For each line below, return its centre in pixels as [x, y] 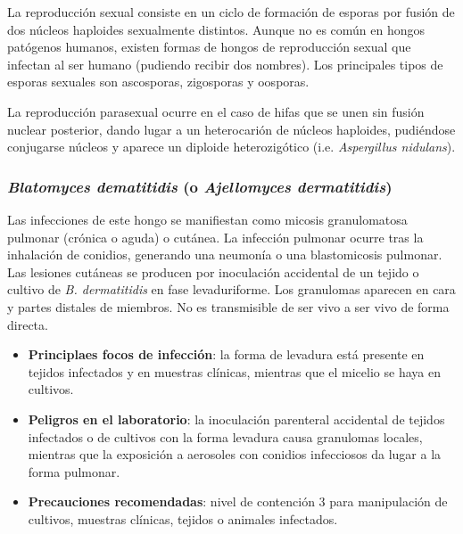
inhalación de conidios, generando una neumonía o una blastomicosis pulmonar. [225, 255]
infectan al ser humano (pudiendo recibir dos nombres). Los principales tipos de [225, 64]
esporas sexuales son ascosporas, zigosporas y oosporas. [158, 82]
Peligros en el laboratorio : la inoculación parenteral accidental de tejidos [236, 419]
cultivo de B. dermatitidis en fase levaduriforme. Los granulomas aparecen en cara [231, 289]
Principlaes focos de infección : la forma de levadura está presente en [226, 354]
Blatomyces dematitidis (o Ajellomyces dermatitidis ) [200, 186]
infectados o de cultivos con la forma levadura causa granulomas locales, [225, 436]
